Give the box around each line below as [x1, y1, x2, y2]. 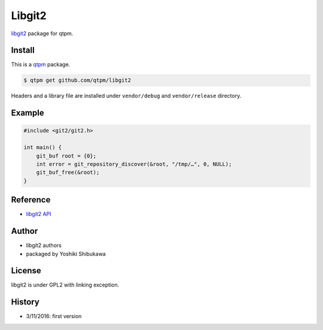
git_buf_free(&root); [36, 169, 100, 176]
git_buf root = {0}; [36, 152, 97, 159]
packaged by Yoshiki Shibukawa [26, 250, 106, 257]
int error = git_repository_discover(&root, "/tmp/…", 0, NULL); [36, 161, 232, 167]
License [11, 266, 41, 276]
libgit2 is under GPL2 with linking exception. [11, 281, 120, 289]
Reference [11, 195, 51, 205]
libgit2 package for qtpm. [11, 30, 74, 37]
